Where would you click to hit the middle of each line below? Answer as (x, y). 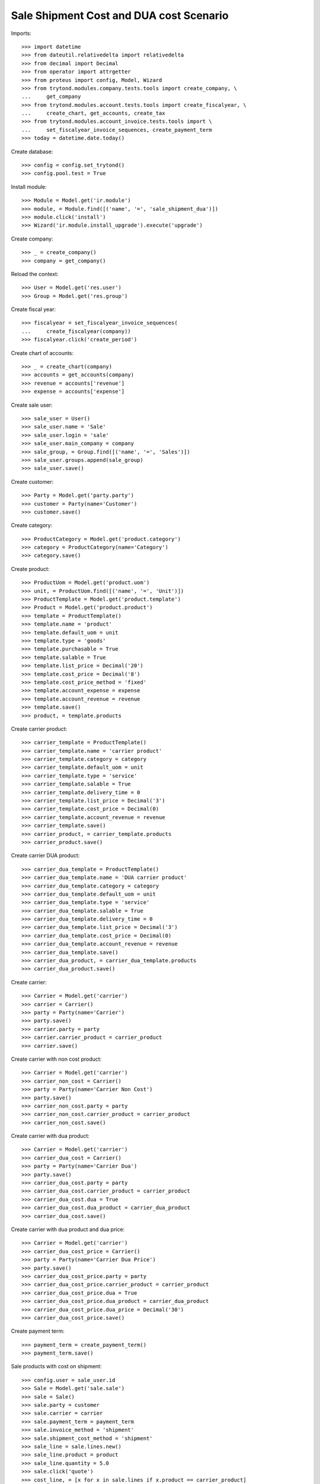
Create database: (32, 151)
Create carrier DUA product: (45, 855)
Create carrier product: (39, 729)
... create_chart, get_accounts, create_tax (93, 113)
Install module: (29, 186)
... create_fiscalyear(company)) (76, 331)
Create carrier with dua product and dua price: (68, 1229)
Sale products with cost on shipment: (56, 1366)
